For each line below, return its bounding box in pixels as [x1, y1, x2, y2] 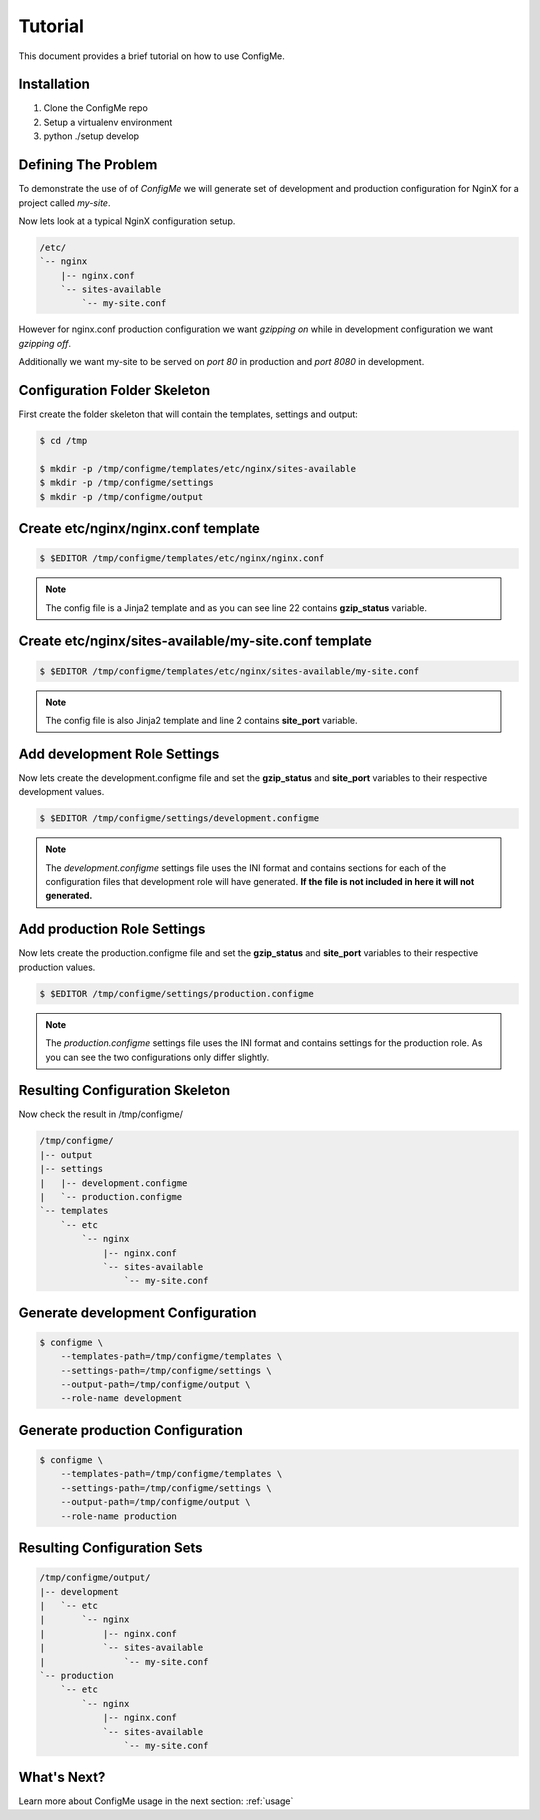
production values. [18, 961, 96, 973]
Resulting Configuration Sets [18, 1540, 203, 1557]
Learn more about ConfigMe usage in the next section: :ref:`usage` [18, 1795, 294, 1807]
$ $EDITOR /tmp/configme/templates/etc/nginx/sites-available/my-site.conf [39, 665, 420, 677]
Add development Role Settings [18, 745, 220, 762]
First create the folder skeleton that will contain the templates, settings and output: [18, 408, 359, 420]
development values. [18, 786, 105, 798]
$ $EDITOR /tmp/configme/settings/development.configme [39, 813, 320, 824]
